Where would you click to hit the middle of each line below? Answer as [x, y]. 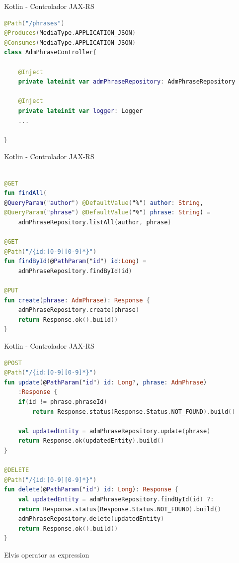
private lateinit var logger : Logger [80, 111]
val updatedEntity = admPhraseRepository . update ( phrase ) [114, 431]
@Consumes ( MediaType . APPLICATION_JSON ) [70, 43]
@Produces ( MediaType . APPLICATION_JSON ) [70, 33]
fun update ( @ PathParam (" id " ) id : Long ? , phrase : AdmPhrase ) [106, 382]
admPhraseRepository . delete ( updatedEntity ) [91, 519]
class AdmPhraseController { [50, 52]
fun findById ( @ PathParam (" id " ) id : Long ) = [75, 261]
